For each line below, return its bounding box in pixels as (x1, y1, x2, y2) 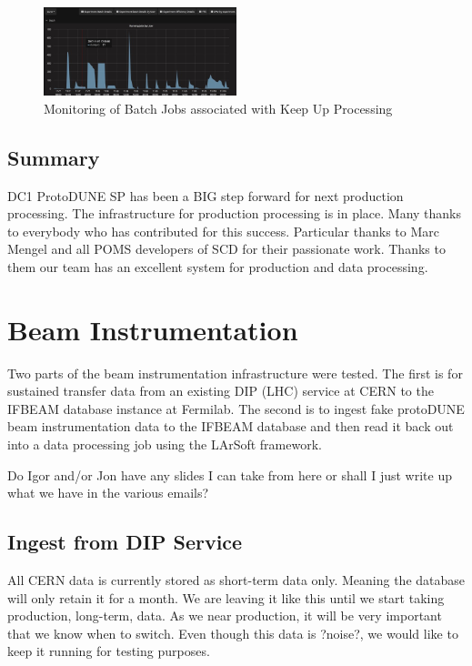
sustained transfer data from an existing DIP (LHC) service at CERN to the (7, 381, 434, 400)
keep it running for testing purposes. (7, 641, 210, 661)
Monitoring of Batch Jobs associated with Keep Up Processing (44, 98, 393, 117)
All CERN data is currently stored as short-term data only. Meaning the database (7, 570, 466, 589)
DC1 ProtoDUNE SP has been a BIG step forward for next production (7, 186, 404, 205)
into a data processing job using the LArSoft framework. (7, 435, 322, 454)
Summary (7, 143, 100, 171)
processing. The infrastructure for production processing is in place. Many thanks (7, 204, 462, 223)
